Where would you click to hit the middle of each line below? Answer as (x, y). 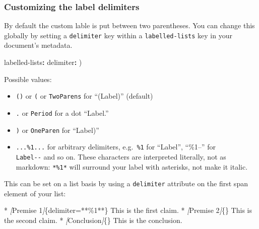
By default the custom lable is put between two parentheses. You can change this (129, 25)
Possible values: (28, 79)
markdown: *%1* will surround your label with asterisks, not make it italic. (132, 166)
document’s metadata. (38, 45)
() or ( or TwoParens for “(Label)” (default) (84, 96)
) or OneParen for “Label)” (57, 130)
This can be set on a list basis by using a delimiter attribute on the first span (126, 183)
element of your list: (35, 193)
